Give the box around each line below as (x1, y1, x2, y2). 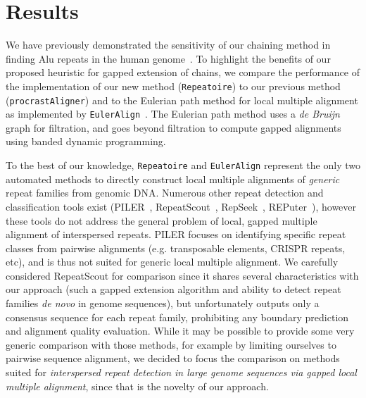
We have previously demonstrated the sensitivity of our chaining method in (6, 37, 331, 52)
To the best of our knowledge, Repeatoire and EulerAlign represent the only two (6, 158, 360, 173)
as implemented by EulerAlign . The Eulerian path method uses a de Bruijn (6, 106, 340, 121)
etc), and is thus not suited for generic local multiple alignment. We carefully (6, 254, 339, 269)
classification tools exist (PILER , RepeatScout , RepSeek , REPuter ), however (6, 199, 357, 213)
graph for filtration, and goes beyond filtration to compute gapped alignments (6, 120, 341, 135)
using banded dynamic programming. (6, 134, 166, 149)
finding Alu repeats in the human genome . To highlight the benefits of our (6, 51, 331, 66)
